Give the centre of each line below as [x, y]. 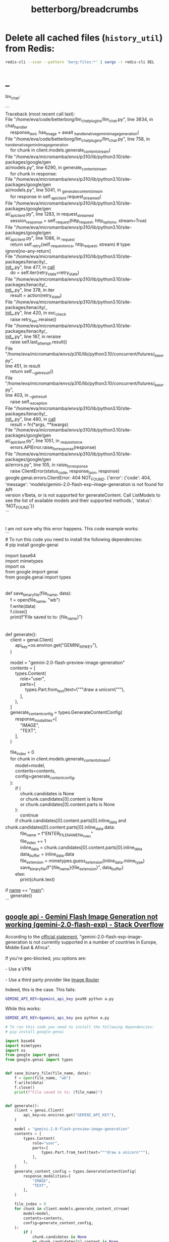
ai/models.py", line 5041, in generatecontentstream [54, 191]
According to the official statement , [42, 937]
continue [29, 815]
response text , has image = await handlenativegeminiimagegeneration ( [74, 133]
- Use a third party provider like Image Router [52, 980]
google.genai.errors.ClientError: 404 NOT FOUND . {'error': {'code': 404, [78, 478]
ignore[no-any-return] [28, 251]
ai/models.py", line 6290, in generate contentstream [56, 168]
